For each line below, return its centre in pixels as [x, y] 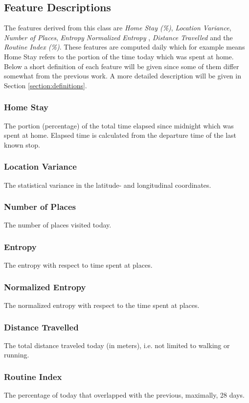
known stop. [22, 144]
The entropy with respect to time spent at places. [78, 265]
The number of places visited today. [58, 225]
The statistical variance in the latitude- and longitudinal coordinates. [108, 185]
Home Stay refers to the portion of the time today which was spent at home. [119, 56]
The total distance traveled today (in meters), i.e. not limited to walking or [117, 345]
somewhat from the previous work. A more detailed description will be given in [123, 76]
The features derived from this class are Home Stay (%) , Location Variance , [118, 28]
